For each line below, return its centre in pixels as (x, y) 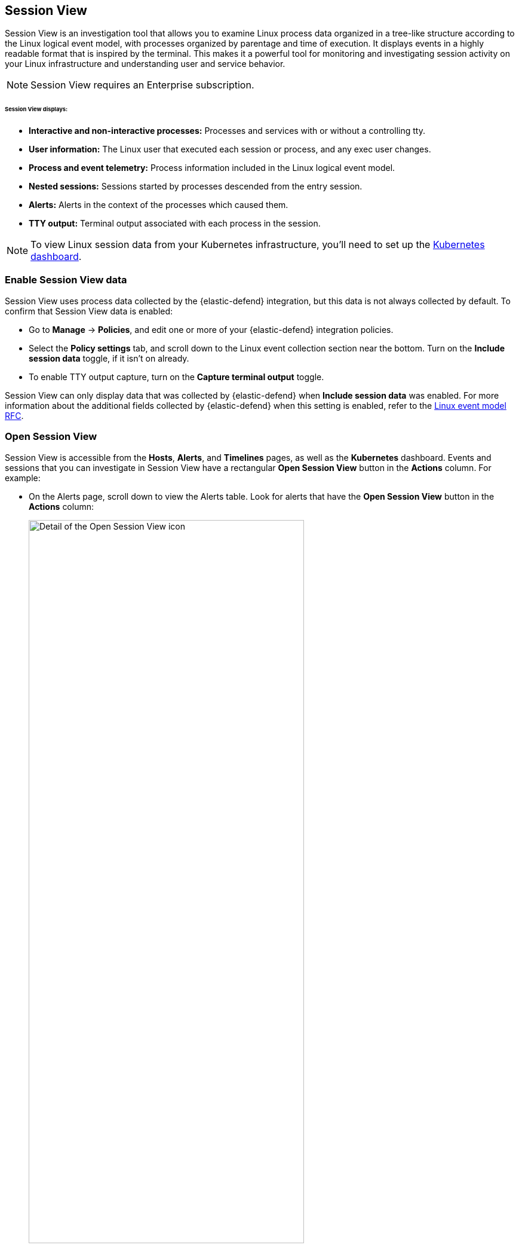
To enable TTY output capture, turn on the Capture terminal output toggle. (176, 377)
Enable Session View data (66, 280)
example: (23, 478)
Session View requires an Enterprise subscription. (142, 85)
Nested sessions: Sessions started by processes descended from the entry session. (196, 186)
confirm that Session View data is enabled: (89, 311)
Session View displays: (36, 109)
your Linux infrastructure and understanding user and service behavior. (145, 64)
